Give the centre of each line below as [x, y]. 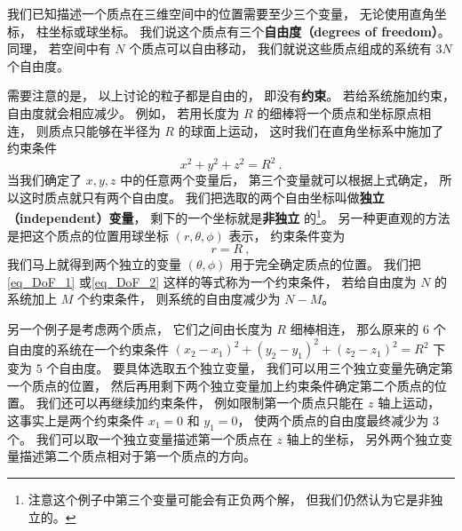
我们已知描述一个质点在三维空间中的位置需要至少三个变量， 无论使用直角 [221, 13]
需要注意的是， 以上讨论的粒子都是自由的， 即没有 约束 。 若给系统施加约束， [231, 95]
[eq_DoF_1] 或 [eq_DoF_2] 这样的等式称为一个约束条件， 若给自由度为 [212, 281]
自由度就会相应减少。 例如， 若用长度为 [123, 112]
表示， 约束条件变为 [287, 235]
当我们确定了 [44, 180]
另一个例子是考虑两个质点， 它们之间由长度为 [140, 329]
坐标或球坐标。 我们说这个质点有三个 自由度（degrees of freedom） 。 [249, 31]
